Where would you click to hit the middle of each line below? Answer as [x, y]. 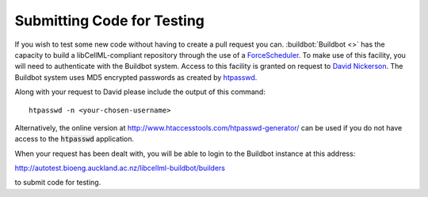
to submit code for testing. [58, 183]
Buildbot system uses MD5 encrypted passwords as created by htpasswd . [136, 77]
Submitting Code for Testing [110, 21]
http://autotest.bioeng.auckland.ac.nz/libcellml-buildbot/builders [120, 168]
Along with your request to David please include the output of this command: [140, 92]
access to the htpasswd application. [75, 139]
